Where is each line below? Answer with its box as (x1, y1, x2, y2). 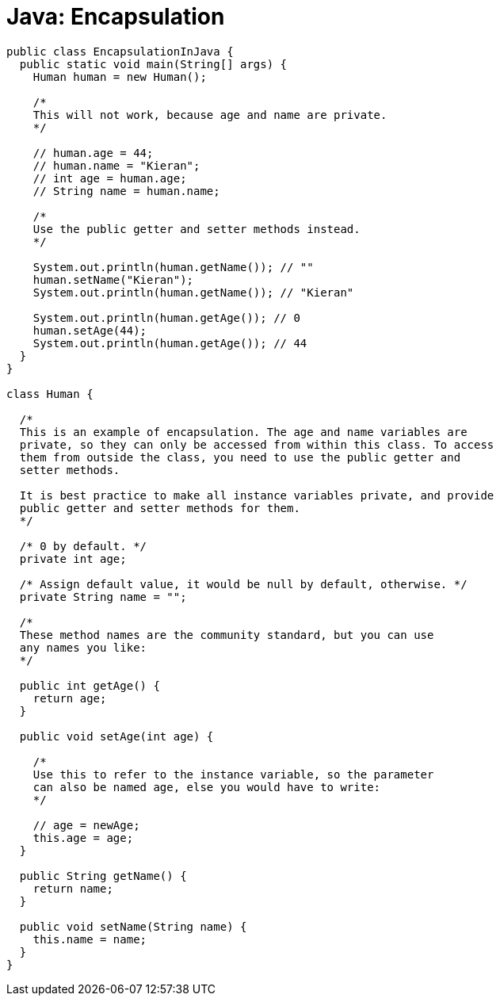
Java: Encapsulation (6, 3, 225, 30)
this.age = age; (32, 831, 134, 844)
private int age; (19, 552, 127, 565)
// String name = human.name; (32, 184, 220, 197)
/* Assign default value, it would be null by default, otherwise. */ (19, 577, 468, 591)
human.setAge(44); (32, 323, 147, 337)
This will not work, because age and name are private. (32, 108, 387, 121)
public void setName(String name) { (19, 920, 247, 933)
